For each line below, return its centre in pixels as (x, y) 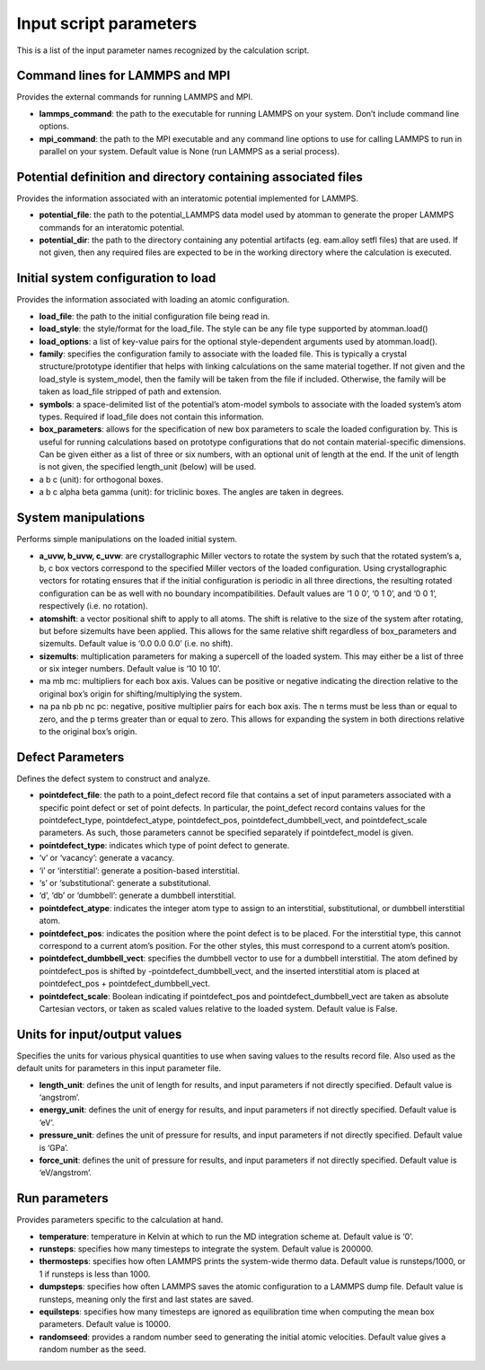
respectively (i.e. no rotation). (93, 606)
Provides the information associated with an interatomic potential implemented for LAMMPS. (188, 198)
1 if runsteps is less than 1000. (95, 1274)
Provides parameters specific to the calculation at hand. (120, 1220)
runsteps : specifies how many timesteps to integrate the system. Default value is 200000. (206, 1249)
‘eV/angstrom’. (65, 1172)
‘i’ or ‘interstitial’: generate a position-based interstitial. (140, 870)
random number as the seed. (93, 1349)
